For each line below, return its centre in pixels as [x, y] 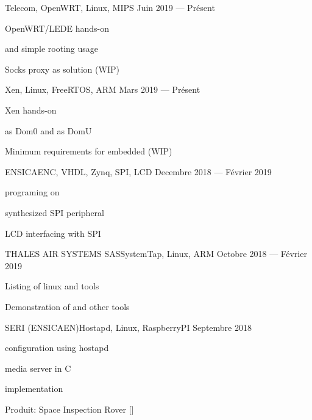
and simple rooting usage [52, 49]
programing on [32, 192]
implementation [34, 389]
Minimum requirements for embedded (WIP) [89, 151]
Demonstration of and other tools [67, 306]
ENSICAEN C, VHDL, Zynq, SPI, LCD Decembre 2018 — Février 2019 [138, 171]
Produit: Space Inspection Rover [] [69, 409]
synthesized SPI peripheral [55, 212]
